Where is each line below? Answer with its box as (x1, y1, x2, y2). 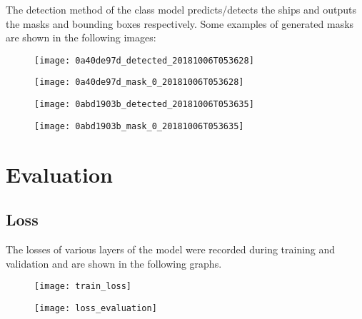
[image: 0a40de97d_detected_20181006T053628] (34, 55, 254, 66)
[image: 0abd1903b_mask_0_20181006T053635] (34, 121, 244, 131)
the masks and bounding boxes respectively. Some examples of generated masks (6, 16, 354, 31)
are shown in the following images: (6, 30, 156, 45)
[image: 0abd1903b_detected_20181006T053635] (34, 99, 254, 110)
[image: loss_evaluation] (34, 303, 157, 313)
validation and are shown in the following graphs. (6, 255, 222, 270)
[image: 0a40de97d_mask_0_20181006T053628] (34, 77, 244, 88)
